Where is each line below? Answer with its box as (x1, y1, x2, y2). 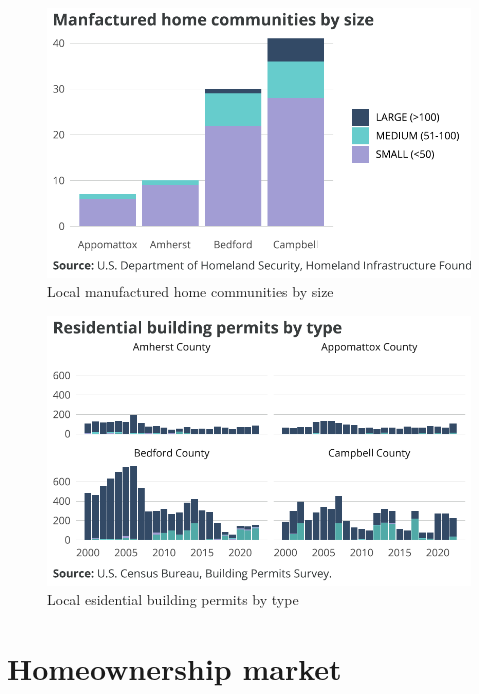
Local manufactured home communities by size (47, 281, 334, 302)
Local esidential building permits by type (47, 589, 299, 610)
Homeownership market (7, 648, 342, 689)
